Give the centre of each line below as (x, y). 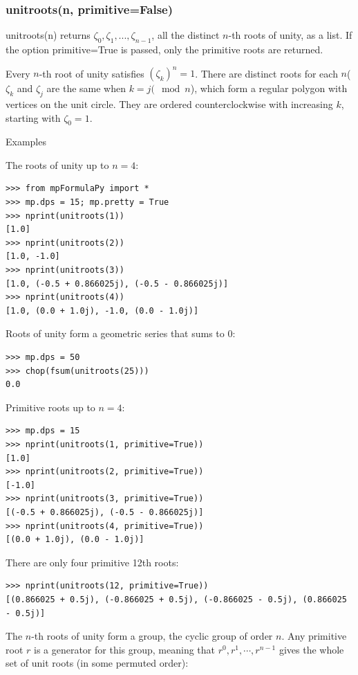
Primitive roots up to (50, 407)
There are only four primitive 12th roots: (92, 562)
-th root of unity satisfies (92, 73)
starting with (33, 117)
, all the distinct (186, 35)
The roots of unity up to (57, 164)
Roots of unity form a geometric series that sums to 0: (121, 333)
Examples (26, 142)
